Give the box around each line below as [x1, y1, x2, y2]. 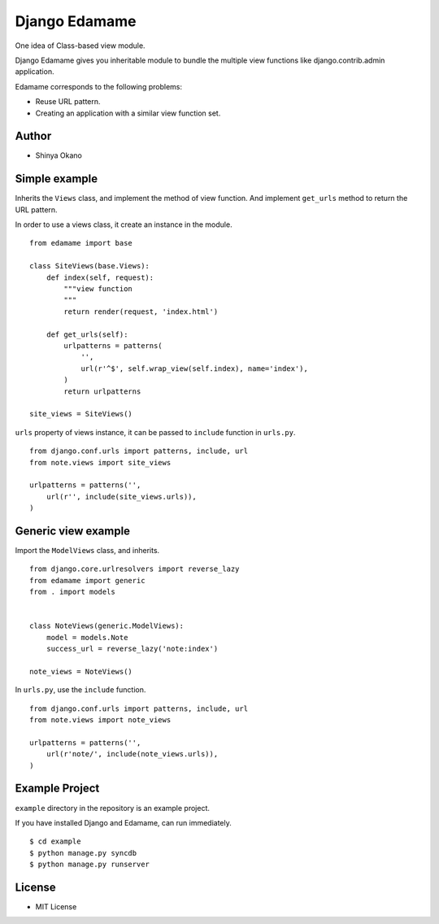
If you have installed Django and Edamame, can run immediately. [15, 817, 232, 827]
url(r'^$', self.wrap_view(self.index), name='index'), [80, 364, 308, 373]
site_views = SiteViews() [29, 409, 133, 419]
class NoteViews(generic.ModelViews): [29, 621, 185, 630]
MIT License [35, 902, 77, 911]
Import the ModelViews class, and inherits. [15, 545, 160, 555]
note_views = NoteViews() [29, 667, 133, 676]
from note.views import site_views [29, 458, 172, 467]
